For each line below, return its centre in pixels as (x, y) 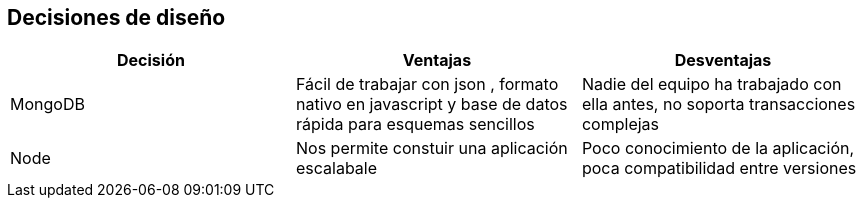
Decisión (151, 60)
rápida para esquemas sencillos (415, 124)
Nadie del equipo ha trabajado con (711, 84)
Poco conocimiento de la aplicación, (718, 148)
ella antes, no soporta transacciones (718, 104)
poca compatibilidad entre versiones (719, 168)
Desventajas (723, 60)
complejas (620, 124)
